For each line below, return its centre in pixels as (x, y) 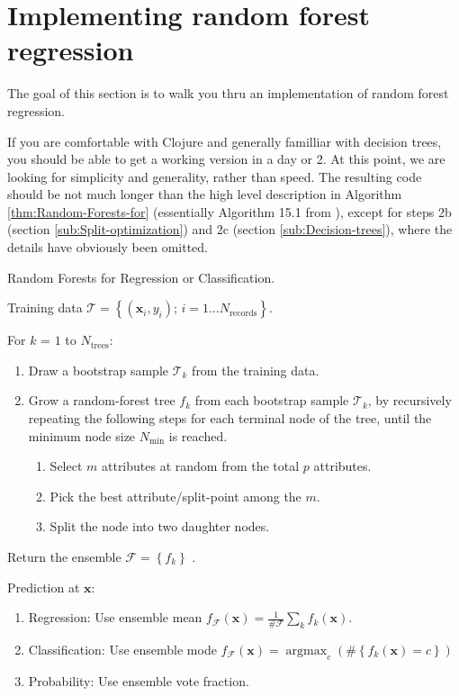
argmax (306, 651)
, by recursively (409, 400)
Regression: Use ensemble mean (115, 617)
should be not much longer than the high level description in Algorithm (205, 194)
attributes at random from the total (200, 466)
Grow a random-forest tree (102, 400)
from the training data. (256, 370)
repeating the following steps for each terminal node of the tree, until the (230, 418)
